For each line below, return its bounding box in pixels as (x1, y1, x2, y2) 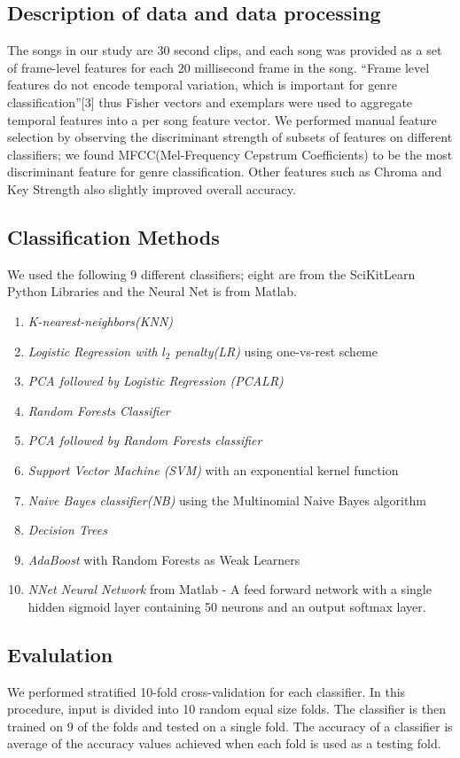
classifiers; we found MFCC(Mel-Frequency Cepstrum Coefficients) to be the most (7, 145, 453, 163)
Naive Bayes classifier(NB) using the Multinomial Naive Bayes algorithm (27, 490, 426, 509)
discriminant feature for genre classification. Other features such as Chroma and (7, 162, 442, 181)
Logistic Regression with (27, 341, 158, 360)
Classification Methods (7, 223, 220, 250)
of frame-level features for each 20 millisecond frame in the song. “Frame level (7, 58, 430, 76)
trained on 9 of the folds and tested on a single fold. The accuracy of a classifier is (7, 716, 453, 735)
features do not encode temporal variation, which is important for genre (7, 75, 397, 94)
